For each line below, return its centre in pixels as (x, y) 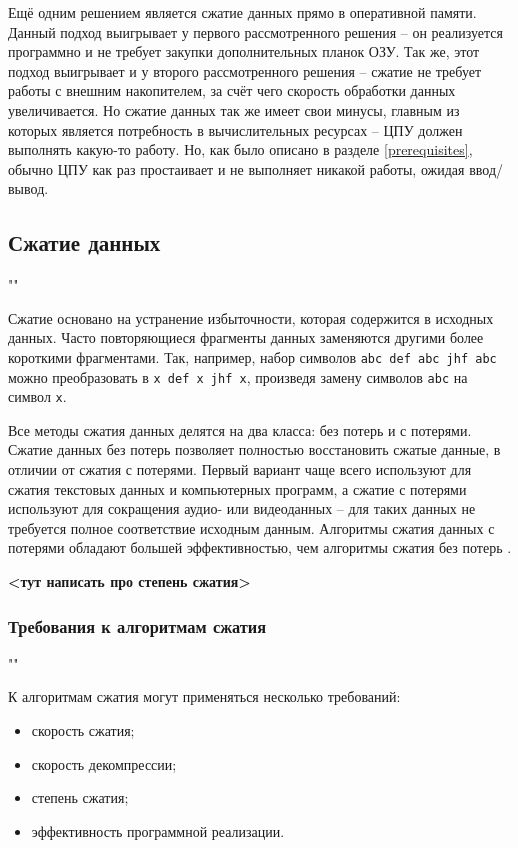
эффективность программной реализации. (158, 830)
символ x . (37, 396)
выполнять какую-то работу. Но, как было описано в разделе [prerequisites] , (240, 149)
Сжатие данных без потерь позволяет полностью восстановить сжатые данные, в (254, 449)
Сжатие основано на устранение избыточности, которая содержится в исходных (251, 317)
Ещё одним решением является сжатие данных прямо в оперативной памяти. (242, 12)
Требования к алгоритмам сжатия (137, 625)
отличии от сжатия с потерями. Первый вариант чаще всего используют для (240, 469)
